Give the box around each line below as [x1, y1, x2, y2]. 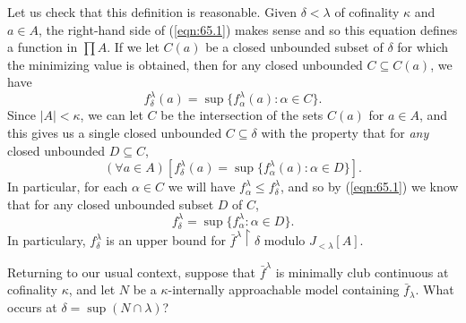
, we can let [80, 106, 143, 124]
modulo [263, 231, 306, 250]
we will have [168, 177, 236, 196]
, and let [68, 280, 116, 299]
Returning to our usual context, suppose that [7, 262, 256, 281]
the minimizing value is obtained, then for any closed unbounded [7, 55, 363, 73]
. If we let [107, 38, 160, 56]
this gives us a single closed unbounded [7, 123, 222, 142]
